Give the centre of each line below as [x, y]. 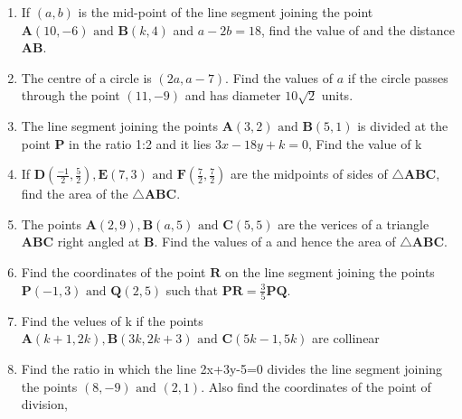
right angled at [99, 242]
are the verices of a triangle [354, 223]
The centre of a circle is [86, 77]
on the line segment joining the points [330, 271]
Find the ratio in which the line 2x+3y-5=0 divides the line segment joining [231, 369]
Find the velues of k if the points [112, 320]
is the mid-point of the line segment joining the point [226, 12]
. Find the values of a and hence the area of [275, 242]
